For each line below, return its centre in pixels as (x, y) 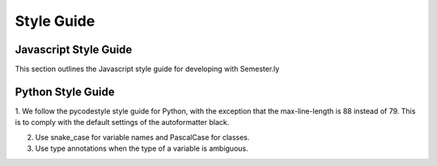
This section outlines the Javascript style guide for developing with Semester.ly (147, 69)
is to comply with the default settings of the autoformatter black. (122, 122)
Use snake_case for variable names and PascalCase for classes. (142, 137)
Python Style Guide (65, 91)
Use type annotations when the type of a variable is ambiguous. (142, 148)
